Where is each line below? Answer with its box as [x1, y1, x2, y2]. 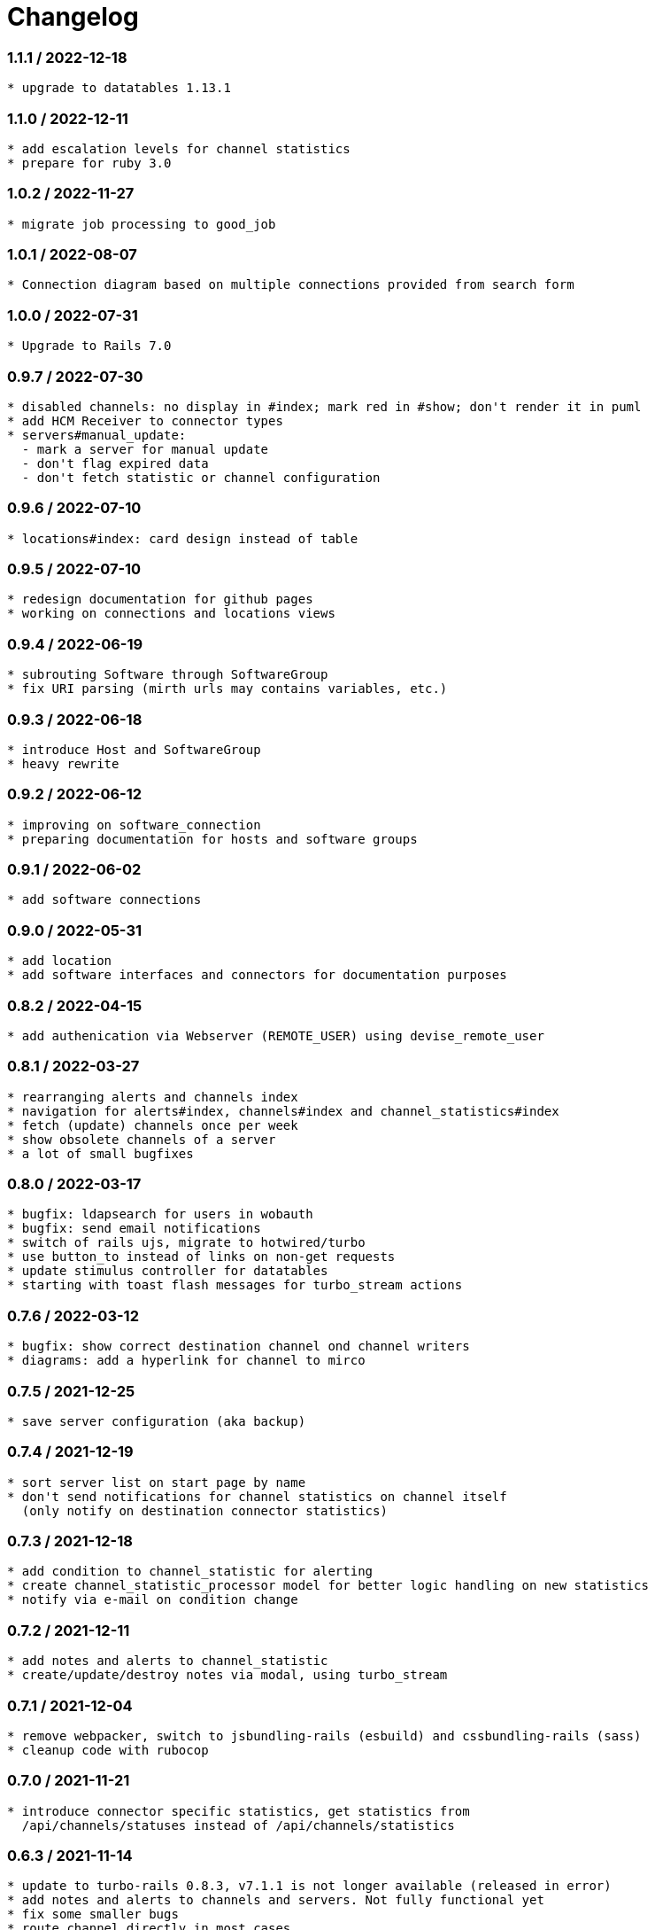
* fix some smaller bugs [7, 1907, 179, 1922]
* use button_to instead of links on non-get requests [7, 1249, 396, 1265]
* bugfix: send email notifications [7, 1221, 261, 1236]
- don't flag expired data [21, 455, 209, 471]
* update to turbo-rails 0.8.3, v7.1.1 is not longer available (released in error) [7, 1879, 612, 1894]
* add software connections [7, 892, 202, 907]
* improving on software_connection [7, 817, 261, 832]
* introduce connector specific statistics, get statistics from [7, 1803, 470, 1818]
